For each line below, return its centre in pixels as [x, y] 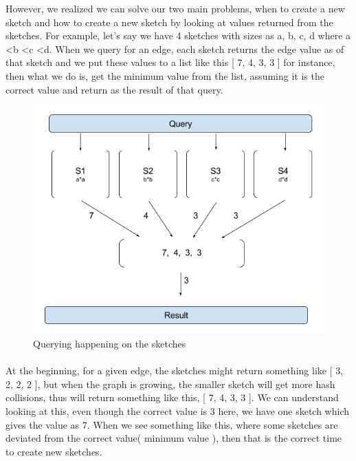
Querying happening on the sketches [110, 344]
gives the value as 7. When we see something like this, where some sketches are [172, 424]
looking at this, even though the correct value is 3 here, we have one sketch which [178, 411]
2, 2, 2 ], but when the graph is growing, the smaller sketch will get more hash [170, 384]
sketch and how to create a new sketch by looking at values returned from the [169, 22]
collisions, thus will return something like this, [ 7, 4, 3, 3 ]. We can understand [172, 397]
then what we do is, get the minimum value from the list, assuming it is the [165, 75]
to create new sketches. [54, 451]
